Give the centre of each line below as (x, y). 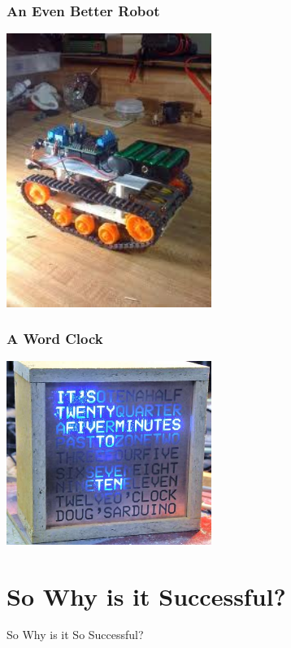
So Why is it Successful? (146, 596)
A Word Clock (55, 339)
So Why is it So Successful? (75, 635)
